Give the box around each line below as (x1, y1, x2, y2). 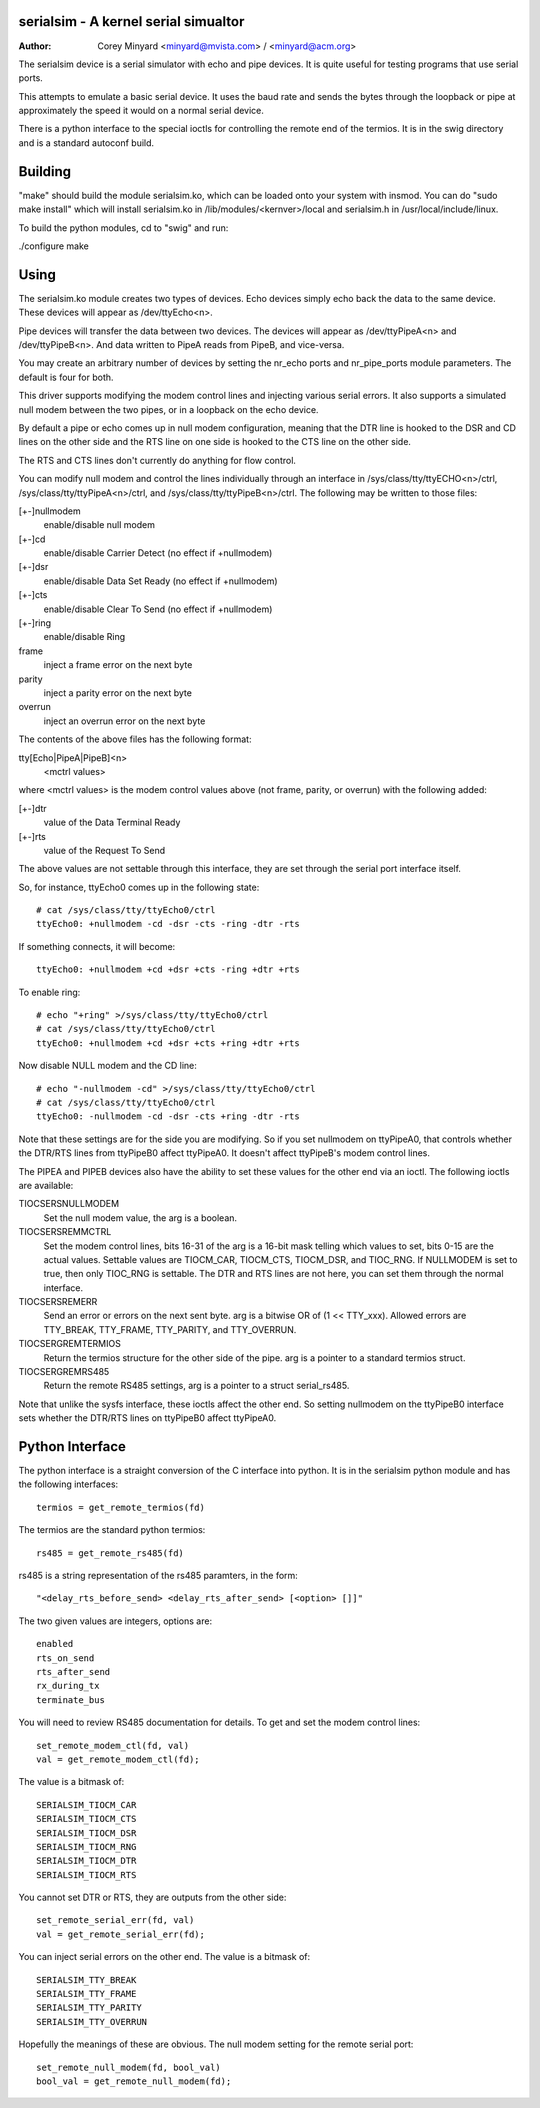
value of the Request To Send (43, 844, 166, 856)
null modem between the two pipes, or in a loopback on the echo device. (18, 403, 319, 415)
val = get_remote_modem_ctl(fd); (36, 1753, 200, 1765)
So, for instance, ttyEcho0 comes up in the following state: (18, 881, 260, 893)
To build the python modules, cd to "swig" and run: (18, 221, 229, 234)
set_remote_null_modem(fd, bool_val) (36, 2061, 222, 2073)
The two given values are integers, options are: (18, 1615, 213, 1627)
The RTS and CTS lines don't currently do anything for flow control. (18, 454, 297, 466)
